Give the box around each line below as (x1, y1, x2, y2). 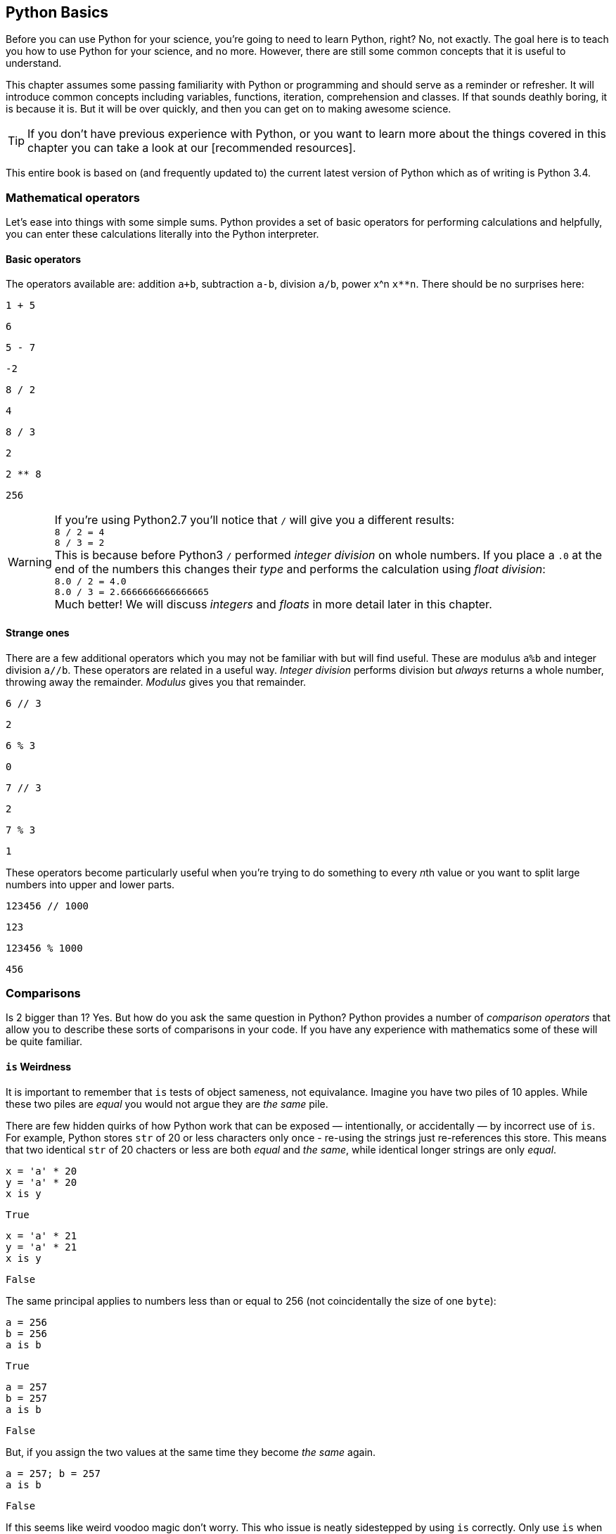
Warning (8, 555, 52, 570)
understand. (6, 57, 62, 70)
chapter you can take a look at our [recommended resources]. (27, 141, 357, 155)
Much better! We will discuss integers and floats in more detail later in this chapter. (54, 597, 492, 612)
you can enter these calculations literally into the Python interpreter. (6, 228, 319, 241)
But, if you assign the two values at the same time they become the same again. (6, 1445, 376, 1458)
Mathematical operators (6, 190, 140, 205)
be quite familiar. (6, 1035, 83, 1048)
